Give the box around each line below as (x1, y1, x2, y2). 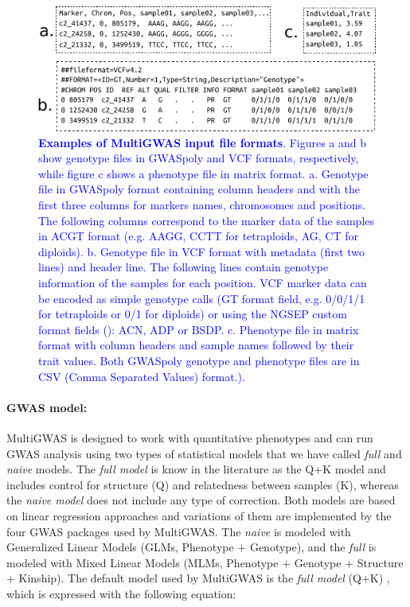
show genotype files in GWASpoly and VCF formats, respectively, (38, 150, 359, 166)
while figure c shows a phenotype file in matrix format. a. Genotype (38, 165, 369, 181)
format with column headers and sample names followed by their (38, 337, 354, 353)
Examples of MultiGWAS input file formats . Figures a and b (38, 134, 367, 150)
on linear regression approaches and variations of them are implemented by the (6, 507, 392, 523)
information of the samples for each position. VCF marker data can (38, 274, 367, 290)
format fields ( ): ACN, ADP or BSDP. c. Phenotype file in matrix (38, 321, 359, 337)
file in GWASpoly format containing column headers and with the (38, 181, 360, 197)
